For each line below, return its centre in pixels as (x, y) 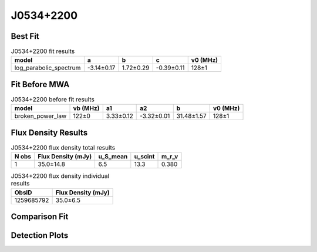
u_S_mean (113, 157)
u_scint (144, 157)
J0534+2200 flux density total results (63, 148)
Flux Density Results (49, 132)
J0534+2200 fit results (43, 51)
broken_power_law (41, 116)
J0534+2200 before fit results (53, 100)
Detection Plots (40, 236)
